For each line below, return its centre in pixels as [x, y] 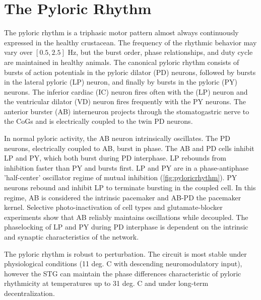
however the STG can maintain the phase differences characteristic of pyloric [123, 273]
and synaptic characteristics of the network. [72, 237]
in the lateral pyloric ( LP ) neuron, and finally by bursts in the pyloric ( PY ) [121, 82]
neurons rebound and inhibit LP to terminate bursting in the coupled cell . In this [130, 188]
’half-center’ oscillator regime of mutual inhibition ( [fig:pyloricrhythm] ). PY [121, 177]
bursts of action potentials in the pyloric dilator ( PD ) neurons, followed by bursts [130, 72]
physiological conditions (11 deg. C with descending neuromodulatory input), [123, 264]
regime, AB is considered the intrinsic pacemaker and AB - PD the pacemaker [123, 197]
